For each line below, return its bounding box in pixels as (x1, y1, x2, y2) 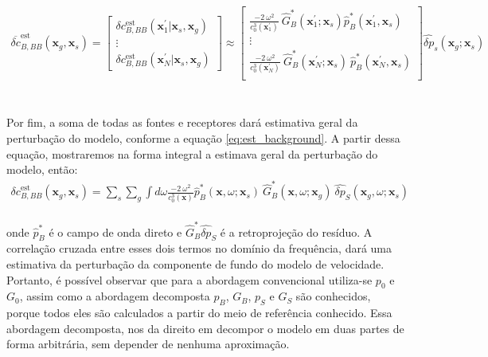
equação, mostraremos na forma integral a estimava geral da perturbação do (6, 145, 378, 162)
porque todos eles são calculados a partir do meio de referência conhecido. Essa (6, 304, 392, 321)
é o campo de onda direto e (49, 223, 182, 240)
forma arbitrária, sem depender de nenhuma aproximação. (6, 335, 290, 352)
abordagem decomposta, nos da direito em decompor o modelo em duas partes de (6, 320, 404, 336)
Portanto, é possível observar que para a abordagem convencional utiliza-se (6, 271, 373, 288)
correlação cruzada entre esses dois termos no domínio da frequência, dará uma (6, 240, 392, 257)
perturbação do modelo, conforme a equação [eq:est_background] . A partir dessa (6, 129, 400, 146)
